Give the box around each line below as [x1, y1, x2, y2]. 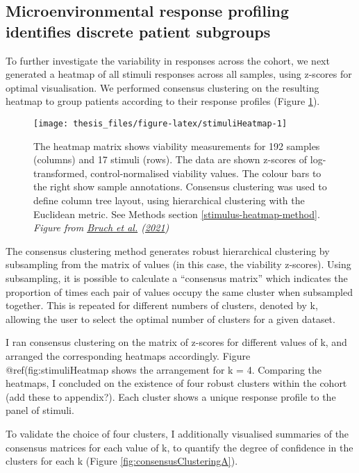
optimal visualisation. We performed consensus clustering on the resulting [6, 80, 319, 94]
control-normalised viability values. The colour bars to [90, 165, 322, 180]
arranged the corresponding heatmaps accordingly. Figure [6, 348, 251, 363]
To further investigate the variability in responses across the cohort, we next [6, 53, 330, 67]
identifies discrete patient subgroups [6, 20, 271, 42]
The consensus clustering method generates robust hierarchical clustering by [6, 243, 330, 258]
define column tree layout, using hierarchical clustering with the [33, 193, 305, 207]
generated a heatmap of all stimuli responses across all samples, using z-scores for [6, 67, 352, 81]
